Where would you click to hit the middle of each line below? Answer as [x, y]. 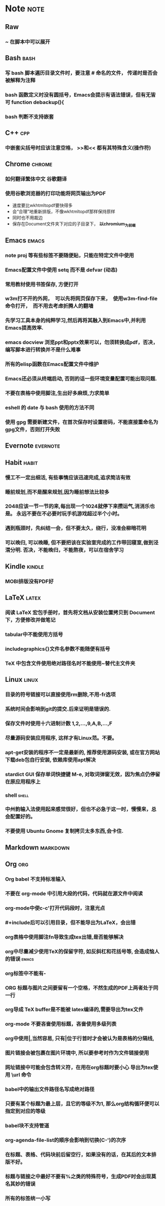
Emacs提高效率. [24, 328]
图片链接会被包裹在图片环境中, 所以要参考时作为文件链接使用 [77, 1053]
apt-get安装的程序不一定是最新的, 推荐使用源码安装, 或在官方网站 [82, 752]
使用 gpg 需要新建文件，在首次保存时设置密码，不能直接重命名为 [82, 422]
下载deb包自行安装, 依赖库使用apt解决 [50, 760]
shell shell [17, 795]
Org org [17, 864]
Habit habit [22, 462]
